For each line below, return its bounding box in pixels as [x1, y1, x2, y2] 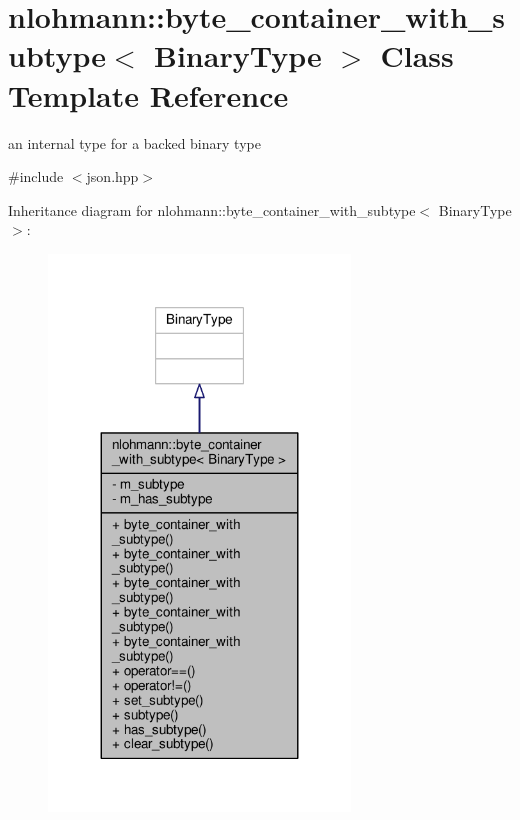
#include [8, 166, 64, 187]
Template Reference [8, 74, 289, 115]
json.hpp [86, 166, 139, 187]
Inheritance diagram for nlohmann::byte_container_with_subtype [8, 199, 416, 220]
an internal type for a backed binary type [8, 132, 261, 153]
